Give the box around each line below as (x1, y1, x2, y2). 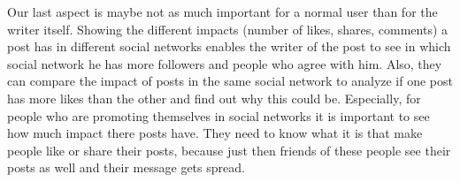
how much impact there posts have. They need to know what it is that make (7, 124, 423, 142)
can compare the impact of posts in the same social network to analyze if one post (7, 72, 454, 90)
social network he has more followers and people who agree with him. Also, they (7, 54, 442, 72)
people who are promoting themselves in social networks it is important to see (7, 106, 430, 125)
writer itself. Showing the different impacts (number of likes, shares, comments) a (7, 19, 448, 38)
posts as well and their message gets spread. (7, 158, 245, 177)
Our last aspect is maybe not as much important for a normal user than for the (7, 3, 438, 20)
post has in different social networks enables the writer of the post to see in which (7, 37, 451, 56)
